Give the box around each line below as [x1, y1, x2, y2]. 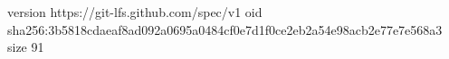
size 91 [7, 38, 44, 56]
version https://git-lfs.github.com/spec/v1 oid [7, 3, 263, 21]
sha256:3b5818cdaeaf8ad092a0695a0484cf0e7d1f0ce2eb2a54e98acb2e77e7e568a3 [7, 20, 443, 38]
